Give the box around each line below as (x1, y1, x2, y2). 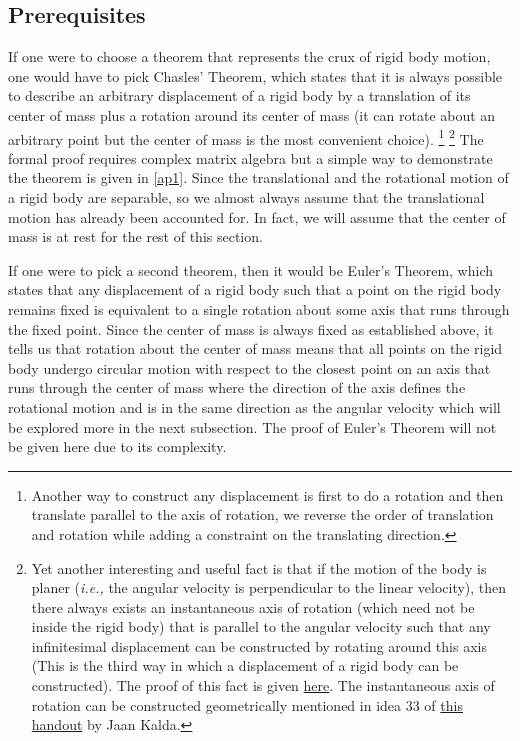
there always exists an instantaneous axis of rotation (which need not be (31, 596, 475, 617)
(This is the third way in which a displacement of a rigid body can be (31, 655, 459, 676)
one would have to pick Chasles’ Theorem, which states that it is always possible (8, 65, 503, 86)
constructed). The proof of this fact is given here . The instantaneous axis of (31, 675, 495, 696)
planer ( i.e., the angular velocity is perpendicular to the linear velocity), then (31, 577, 507, 598)
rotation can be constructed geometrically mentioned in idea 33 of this (31, 694, 463, 715)
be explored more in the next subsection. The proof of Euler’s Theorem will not (8, 416, 497, 437)
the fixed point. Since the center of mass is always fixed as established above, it (8, 318, 494, 339)
